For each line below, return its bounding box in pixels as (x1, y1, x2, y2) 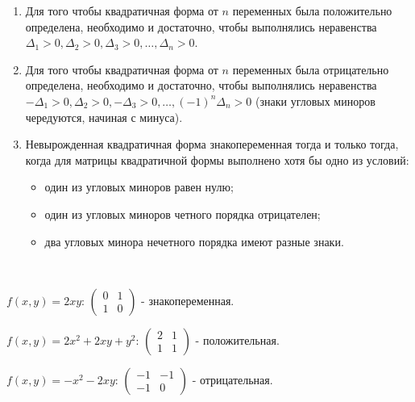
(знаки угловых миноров (255, 92, 376, 109)
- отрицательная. (192, 371, 273, 387)
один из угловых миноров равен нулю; (44, 178, 234, 195)
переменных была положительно (232, 2, 392, 19)
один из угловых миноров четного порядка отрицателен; (44, 205, 321, 222)
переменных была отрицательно (232, 61, 389, 77)
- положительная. (195, 331, 280, 348)
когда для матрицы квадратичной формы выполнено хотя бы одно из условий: (25, 151, 409, 168)
